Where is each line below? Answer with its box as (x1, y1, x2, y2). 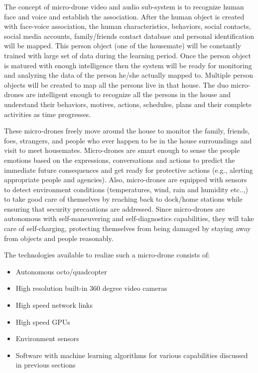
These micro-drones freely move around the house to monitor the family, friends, (4, 125, 250, 136)
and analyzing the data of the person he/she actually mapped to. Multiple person (4, 70, 254, 80)
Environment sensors (15, 333, 79, 344)
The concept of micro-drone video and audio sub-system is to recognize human (4, 1, 244, 11)
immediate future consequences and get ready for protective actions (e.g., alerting (4, 164, 253, 175)
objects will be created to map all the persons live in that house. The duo (4, 79, 229, 90)
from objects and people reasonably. (4, 233, 114, 243)
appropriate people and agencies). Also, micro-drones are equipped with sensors (4, 174, 247, 185)
